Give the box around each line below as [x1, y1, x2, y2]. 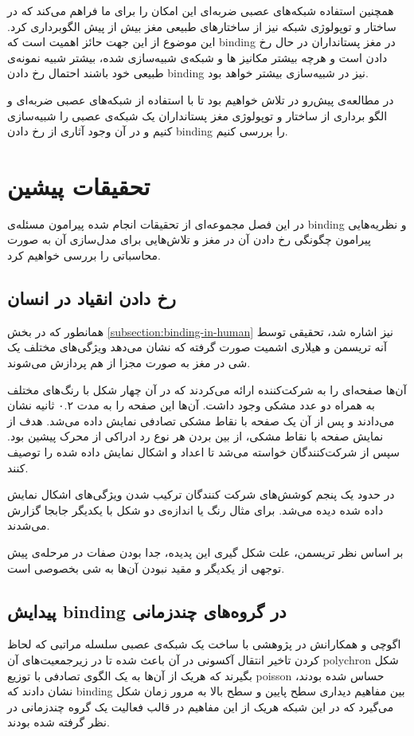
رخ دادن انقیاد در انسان [7, 286, 176, 311]
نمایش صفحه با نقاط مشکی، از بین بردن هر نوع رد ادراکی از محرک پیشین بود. [7, 428, 384, 444]
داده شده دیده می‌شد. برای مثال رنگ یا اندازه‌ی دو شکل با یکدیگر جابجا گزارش [7, 501, 384, 518]
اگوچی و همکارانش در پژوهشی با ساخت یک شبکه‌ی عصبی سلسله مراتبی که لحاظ [7, 636, 401, 652]
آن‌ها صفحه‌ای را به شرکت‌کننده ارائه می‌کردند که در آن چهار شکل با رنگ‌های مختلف [7, 381, 407, 397]
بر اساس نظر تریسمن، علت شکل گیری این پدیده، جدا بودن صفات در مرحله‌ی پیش [7, 543, 404, 560]
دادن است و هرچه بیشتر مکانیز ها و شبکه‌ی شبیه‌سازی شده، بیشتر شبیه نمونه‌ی [7, 49, 388, 65]
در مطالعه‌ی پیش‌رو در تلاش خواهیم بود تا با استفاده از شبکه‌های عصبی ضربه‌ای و [7, 91, 394, 108]
